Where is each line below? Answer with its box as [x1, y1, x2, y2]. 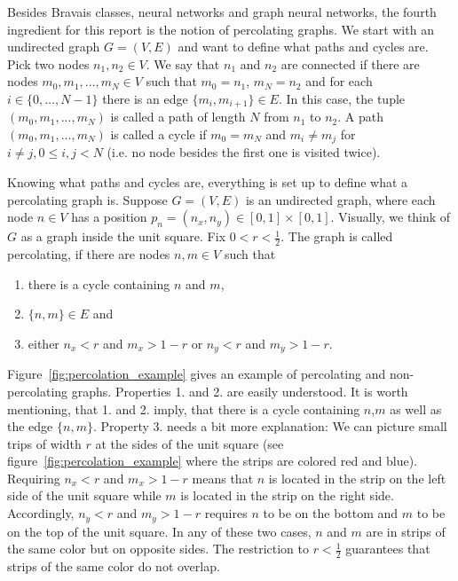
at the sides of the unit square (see [95, 434, 284, 452]
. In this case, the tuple [278, 89, 406, 107]
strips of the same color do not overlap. [7, 556, 220, 575]
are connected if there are [280, 54, 420, 73]
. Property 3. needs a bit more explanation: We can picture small [92, 417, 447, 436]
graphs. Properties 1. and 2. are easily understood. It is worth [71, 381, 408, 400]
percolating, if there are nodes [7, 245, 170, 263]
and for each [305, 72, 373, 90]
